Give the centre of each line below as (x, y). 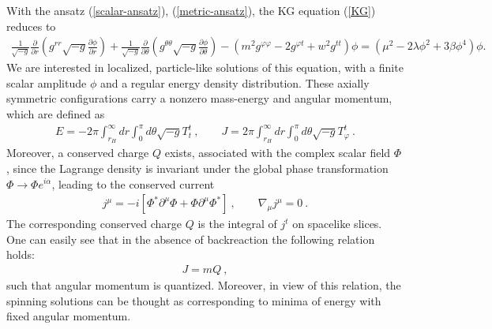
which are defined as (56, 114)
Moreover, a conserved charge (78, 153)
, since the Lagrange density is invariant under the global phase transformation (197, 168)
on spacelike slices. (337, 224)
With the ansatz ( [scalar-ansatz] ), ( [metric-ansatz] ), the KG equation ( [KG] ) (191, 10)
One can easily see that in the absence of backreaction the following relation (191, 239)
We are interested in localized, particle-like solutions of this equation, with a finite (205, 67)
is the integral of (237, 224)
